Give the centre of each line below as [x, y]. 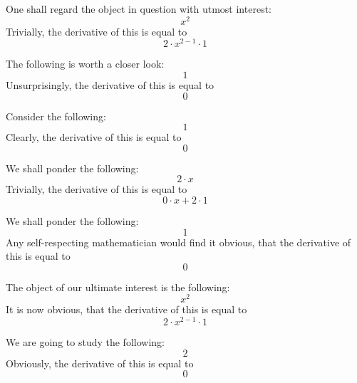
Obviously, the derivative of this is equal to [100, 363]
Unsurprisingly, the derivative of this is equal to [110, 84]
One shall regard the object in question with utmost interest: [139, 9]
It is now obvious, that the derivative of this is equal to [126, 309]
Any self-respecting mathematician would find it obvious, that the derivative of [178, 242]
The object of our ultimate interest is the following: [118, 287]
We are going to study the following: [85, 342]
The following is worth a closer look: [85, 64]
